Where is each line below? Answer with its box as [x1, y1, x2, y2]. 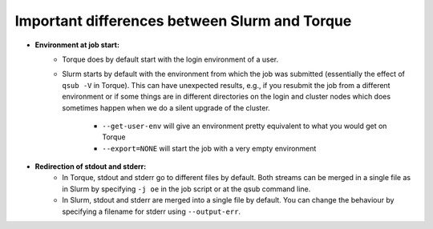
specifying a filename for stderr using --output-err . [62, 207, 241, 216]
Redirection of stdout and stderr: [34, 162, 147, 171]
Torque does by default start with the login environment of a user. [62, 54, 279, 64]
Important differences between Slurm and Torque [14, 12, 352, 30]
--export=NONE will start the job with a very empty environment [102, 143, 317, 153]
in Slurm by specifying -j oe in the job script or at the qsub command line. [62, 184, 311, 194]
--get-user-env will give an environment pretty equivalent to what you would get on [102, 121, 387, 131]
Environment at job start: [34, 40, 120, 50]
